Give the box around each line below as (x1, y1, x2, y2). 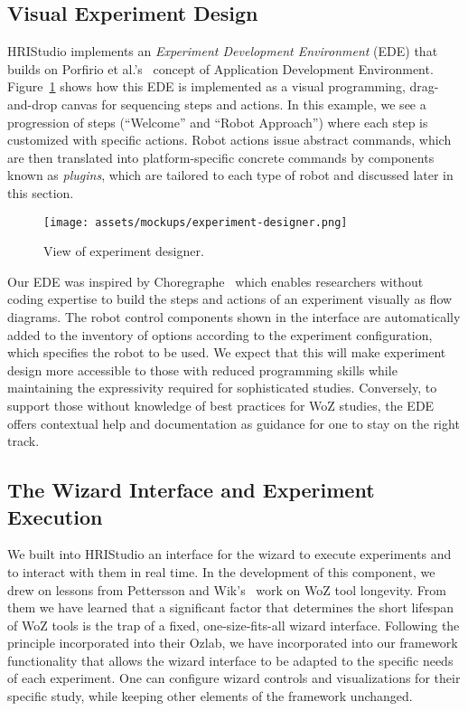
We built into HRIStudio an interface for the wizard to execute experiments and (7, 545, 452, 564)
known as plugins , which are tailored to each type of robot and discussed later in (7, 166, 454, 185)
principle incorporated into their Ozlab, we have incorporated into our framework (7, 633, 458, 652)
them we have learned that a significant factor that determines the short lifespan (7, 598, 454, 617)
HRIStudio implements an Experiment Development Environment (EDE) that (7, 42, 438, 61)
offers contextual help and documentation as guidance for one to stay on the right (7, 413, 460, 432)
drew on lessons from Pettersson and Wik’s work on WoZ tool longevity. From (7, 580, 447, 599)
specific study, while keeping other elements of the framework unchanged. (7, 687, 413, 706)
